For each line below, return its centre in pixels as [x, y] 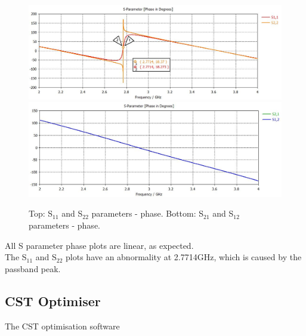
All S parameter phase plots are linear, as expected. [99, 245]
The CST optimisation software [62, 326]
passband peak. [33, 268]
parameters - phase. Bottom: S [148, 213]
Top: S [41, 213]
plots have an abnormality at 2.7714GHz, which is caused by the [184, 257]
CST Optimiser [53, 300]
